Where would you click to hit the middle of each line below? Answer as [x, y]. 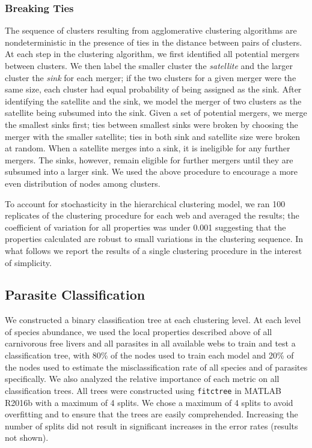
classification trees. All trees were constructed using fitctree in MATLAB [143, 390]
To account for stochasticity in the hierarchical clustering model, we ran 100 [145, 203]
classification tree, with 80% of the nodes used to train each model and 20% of [149, 355]
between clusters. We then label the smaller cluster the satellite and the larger [149, 65]
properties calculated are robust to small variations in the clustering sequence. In [154, 239]
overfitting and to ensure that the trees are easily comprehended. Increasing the [151, 414]
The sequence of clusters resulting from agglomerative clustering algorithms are [151, 30]
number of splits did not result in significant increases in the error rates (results [151, 425]
